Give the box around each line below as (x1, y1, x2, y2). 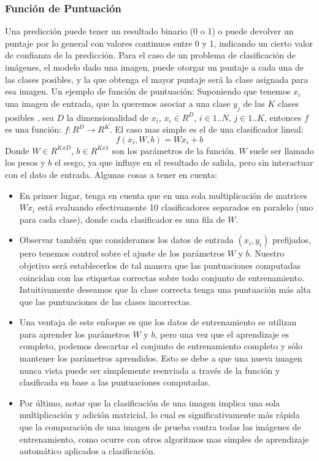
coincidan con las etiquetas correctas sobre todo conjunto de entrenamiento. (19, 271, 304, 284)
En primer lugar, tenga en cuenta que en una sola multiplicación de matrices (19, 188, 307, 201)
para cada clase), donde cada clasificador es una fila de (19, 212, 225, 225)
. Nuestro (249, 247, 285, 260)
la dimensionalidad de (66, 110, 148, 123)
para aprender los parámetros (19, 327, 130, 340)
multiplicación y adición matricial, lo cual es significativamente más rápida (19, 408, 300, 421)
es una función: (5, 123, 62, 136)
